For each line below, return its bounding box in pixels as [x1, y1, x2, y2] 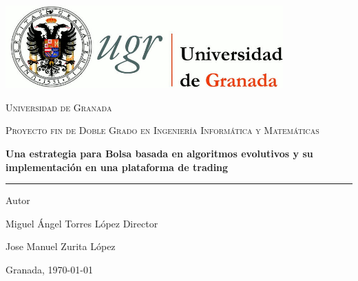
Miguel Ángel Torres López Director [6, 216, 158, 230]
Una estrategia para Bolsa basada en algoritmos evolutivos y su [6, 146, 313, 160]
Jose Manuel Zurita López [6, 239, 116, 254]
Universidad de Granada [6, 100, 112, 114]
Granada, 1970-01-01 [6, 262, 93, 276]
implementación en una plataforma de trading [6, 159, 229, 174]
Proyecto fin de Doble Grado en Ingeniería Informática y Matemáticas [6, 123, 319, 137]
